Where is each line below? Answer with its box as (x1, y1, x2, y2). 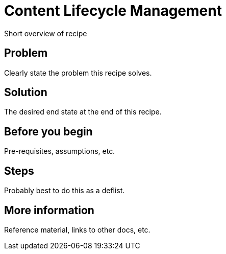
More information (4, 203, 94, 217)
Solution (4, 86, 47, 99)
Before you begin (4, 125, 93, 138)
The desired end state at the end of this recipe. (4, 107, 162, 117)
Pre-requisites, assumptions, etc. (4, 147, 115, 156)
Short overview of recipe (4, 29, 87, 38)
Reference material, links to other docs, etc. (4, 225, 150, 234)
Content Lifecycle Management (4, 2, 222, 19)
